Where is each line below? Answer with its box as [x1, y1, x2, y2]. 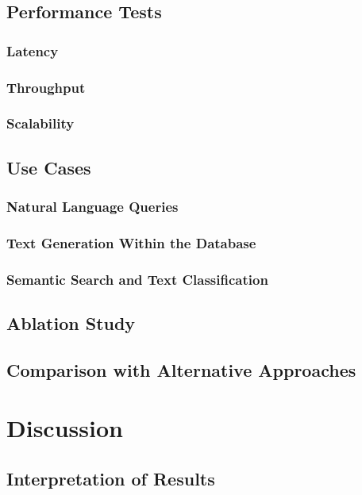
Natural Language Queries [6, 197, 179, 217]
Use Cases [6, 155, 91, 179]
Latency [6, 40, 59, 60]
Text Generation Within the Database [6, 232, 256, 252]
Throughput [6, 77, 86, 97]
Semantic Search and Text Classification [6, 269, 268, 289]
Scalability [6, 113, 75, 133]
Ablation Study [6, 311, 136, 336]
